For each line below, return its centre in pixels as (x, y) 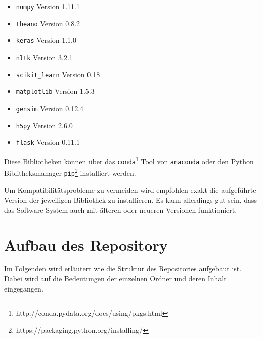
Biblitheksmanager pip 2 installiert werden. (70, 172)
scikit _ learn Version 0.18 (58, 74)
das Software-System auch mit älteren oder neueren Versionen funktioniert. (121, 209)
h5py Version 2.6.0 (44, 125)
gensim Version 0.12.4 (50, 108)
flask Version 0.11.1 (48, 142)
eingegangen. (24, 288)
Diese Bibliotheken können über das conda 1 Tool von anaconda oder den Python (129, 160)
